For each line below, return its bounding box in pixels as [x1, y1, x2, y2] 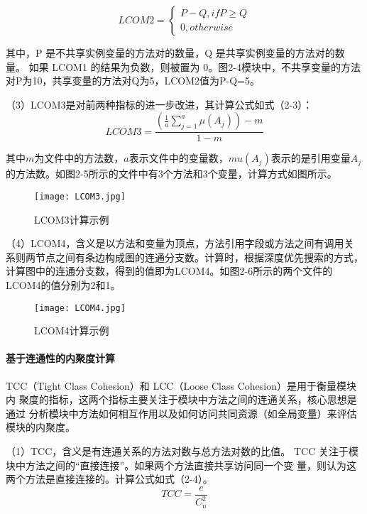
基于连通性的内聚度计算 [6, 351, 115, 366]
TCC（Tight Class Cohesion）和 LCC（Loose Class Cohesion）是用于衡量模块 [6, 378, 356, 393]
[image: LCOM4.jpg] [34, 302, 126, 313]
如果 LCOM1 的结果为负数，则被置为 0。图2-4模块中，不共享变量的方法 [28, 59, 361, 74]
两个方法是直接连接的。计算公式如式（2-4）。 [6, 471, 213, 486]
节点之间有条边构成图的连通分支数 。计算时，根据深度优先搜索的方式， [35, 249, 363, 264]
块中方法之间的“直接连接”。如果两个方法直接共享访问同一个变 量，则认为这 [6, 457, 356, 472]
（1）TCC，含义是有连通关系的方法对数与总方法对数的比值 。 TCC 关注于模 [6, 444, 358, 459]
